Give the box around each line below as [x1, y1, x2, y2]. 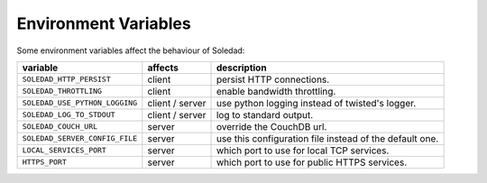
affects [147, 61, 179, 74]
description [216, 61, 267, 74]
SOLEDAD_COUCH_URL [22, 122, 98, 132]
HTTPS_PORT [22, 158, 68, 167]
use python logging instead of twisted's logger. [216, 96, 417, 109]
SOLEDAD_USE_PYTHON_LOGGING [22, 98, 138, 108]
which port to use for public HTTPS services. [216, 156, 408, 169]
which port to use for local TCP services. [216, 144, 390, 157]
